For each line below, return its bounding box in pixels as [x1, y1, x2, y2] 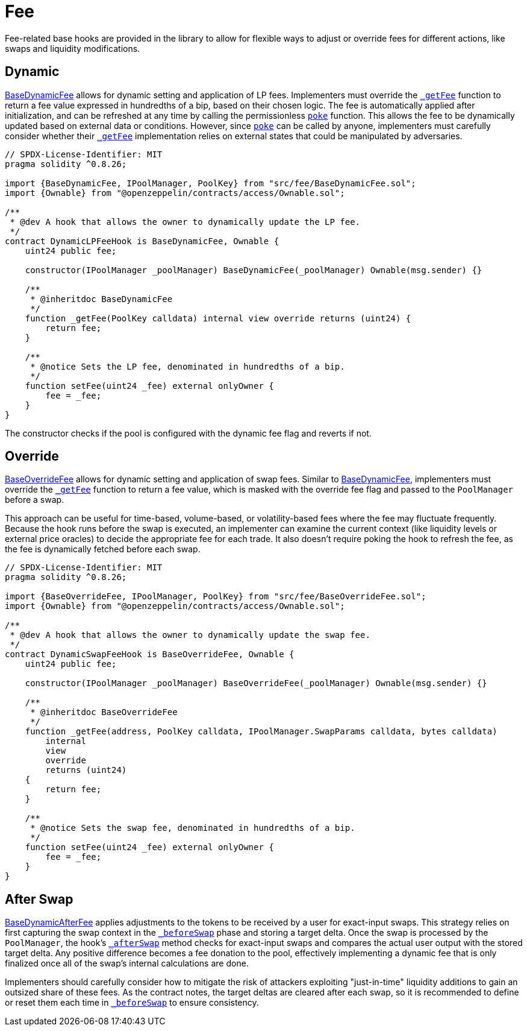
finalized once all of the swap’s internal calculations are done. [5, 958, 249, 969]
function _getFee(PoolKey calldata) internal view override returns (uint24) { [25, 313, 411, 323]
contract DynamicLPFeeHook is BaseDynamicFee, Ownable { [5, 236, 279, 246]
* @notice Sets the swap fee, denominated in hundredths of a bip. [30, 823, 355, 833]
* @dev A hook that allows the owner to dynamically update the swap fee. [10, 630, 370, 640]
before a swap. [5, 494, 64, 505]
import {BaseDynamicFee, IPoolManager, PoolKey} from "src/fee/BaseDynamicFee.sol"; [5, 178, 416, 188]
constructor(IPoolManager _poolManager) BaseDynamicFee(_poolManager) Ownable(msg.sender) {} [25, 265, 482, 275]
